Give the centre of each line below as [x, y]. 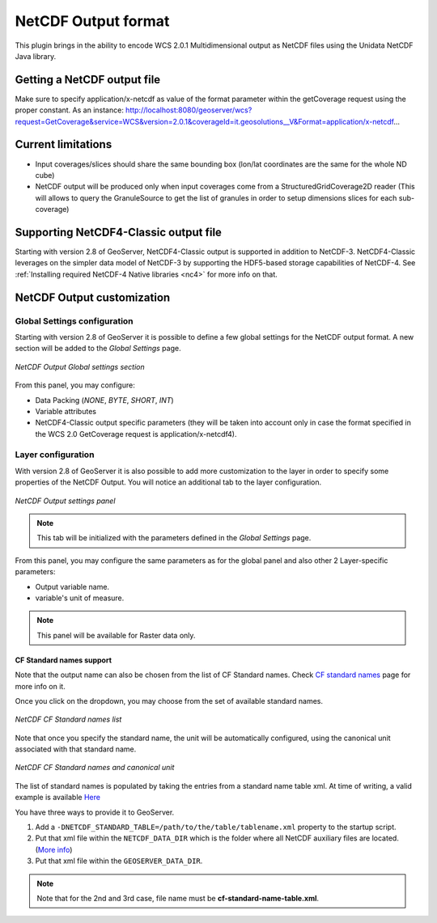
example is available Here [58, 798]
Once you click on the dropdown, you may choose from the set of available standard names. [169, 701]
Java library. [36, 56]
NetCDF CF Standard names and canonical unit [95, 768]
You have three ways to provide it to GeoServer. [95, 812]
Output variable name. [72, 586]
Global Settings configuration [74, 321]
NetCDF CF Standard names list [68, 719]
